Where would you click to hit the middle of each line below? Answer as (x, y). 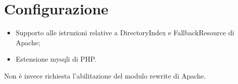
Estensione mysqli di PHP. (56, 59)
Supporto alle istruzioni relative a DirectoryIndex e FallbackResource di (125, 33)
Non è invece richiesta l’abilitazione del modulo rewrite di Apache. (105, 75)
